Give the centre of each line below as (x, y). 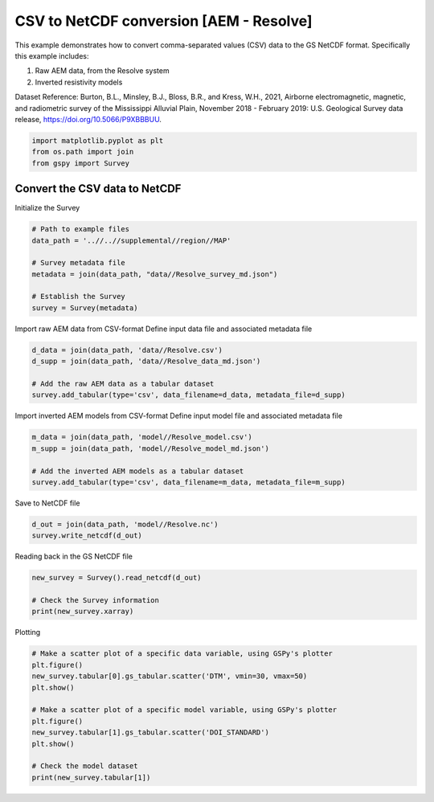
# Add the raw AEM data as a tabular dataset (123, 384)
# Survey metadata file (79, 263)
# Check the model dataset (85, 766)
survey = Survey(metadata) (85, 308)
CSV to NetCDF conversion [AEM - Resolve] (164, 21)
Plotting (28, 632)
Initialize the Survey (47, 208)
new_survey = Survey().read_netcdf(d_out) (117, 578)
